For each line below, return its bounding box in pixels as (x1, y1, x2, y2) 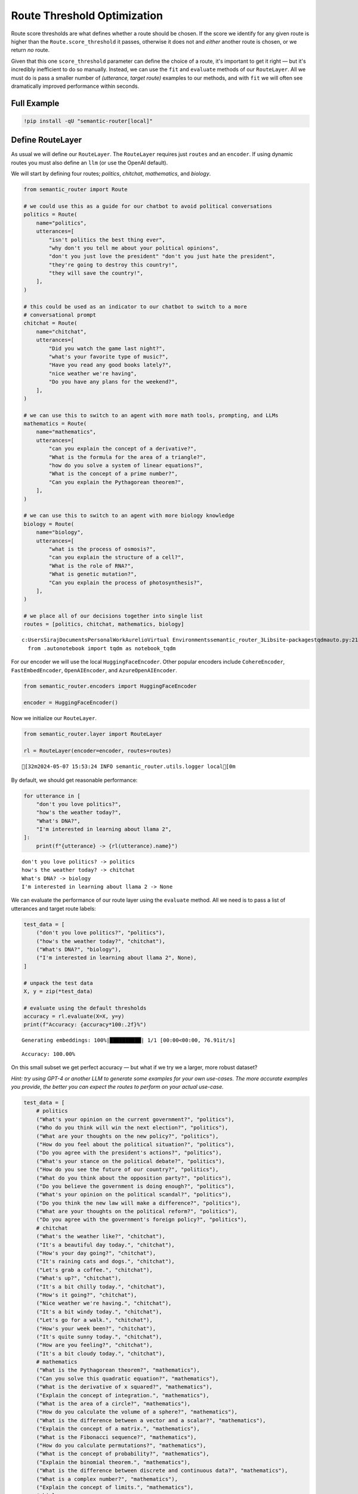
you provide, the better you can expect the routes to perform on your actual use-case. (11, 1083, 224, 1090)
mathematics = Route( (23, 420, 87, 427)
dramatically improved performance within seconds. (11, 82, 140, 90)
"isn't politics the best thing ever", (48, 236, 165, 243)
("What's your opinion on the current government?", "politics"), (36, 1116, 235, 1123)
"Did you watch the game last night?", (48, 345, 165, 352)
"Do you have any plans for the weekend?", (48, 378, 178, 385)
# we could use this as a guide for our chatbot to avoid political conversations (23, 203, 273, 209)
